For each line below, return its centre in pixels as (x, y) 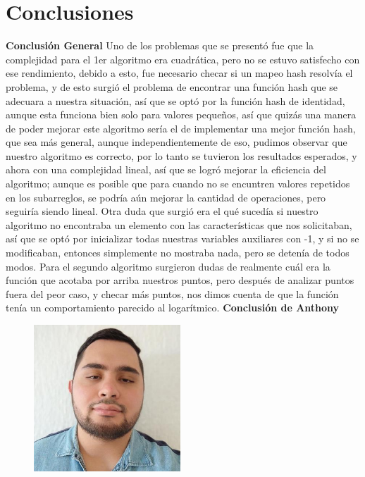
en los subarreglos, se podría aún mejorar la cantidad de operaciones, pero (166, 197)
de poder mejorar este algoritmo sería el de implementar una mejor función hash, (181, 128)
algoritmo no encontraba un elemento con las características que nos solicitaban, (179, 224)
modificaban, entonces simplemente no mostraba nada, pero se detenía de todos (178, 253)
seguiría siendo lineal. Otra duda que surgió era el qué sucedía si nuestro (162, 211)
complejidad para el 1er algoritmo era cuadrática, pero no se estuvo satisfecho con (183, 59)
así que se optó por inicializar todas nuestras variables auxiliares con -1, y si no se (182, 238)
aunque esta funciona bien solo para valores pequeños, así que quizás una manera (181, 114)
